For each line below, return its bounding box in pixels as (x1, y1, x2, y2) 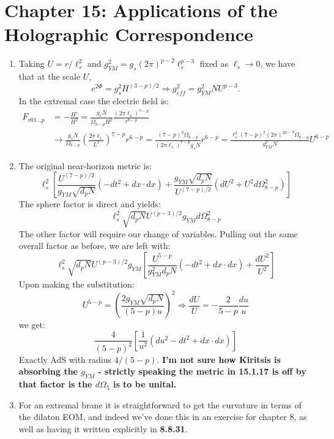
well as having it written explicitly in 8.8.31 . (18, 422, 188, 435)
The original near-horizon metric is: (18, 159, 152, 172)
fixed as (199, 57, 229, 70)
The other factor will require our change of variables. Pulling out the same (18, 227, 298, 240)
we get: (18, 318, 45, 331)
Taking (18, 57, 45, 70)
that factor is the (18, 378, 92, 391)
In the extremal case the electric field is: (18, 94, 169, 107)
